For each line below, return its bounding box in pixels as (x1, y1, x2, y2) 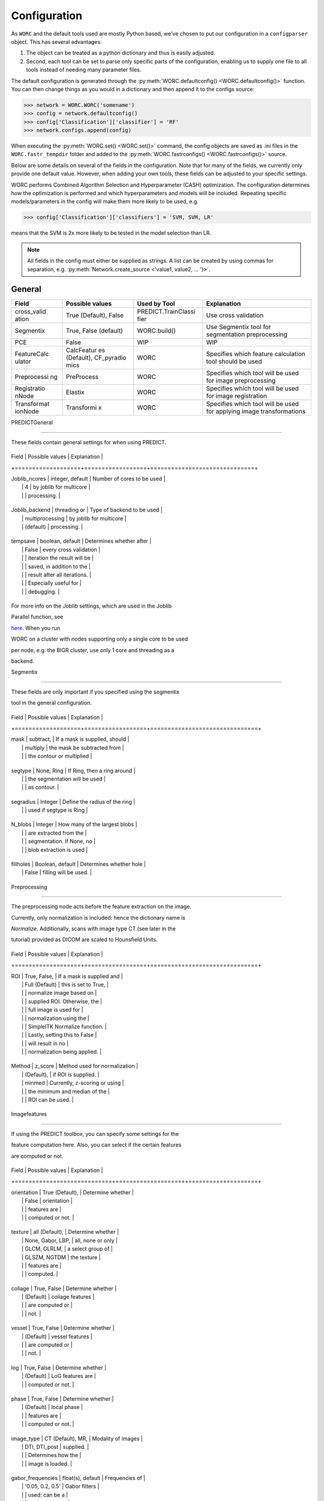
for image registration (206, 392, 267, 400)
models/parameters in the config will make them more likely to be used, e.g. (11, 198, 199, 205)
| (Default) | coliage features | (22, 1293, 95, 1300)
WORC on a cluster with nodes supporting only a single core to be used (11, 635, 188, 642)
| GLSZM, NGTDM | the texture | (22, 1254, 101, 1261)
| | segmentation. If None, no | (22, 838, 96, 845)
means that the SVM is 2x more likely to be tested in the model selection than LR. (11, 229, 212, 237)
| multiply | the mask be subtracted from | (22, 744, 124, 751)
